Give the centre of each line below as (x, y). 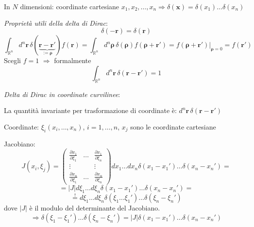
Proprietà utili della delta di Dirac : (56, 23)
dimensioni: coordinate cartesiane (70, 6)
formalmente (73, 60)
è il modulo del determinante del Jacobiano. (95, 208)
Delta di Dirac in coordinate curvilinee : (62, 94)
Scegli (12, 60)
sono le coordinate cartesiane (173, 126)
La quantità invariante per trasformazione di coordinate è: (90, 110)
